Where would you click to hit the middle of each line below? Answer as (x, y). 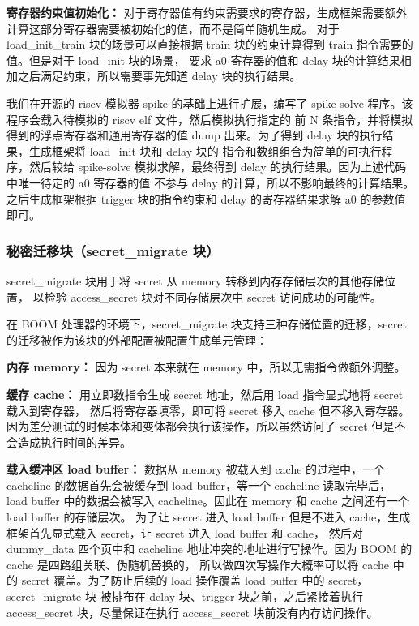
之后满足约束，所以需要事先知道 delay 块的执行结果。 (159, 76)
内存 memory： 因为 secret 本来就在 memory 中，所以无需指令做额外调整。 (206, 367)
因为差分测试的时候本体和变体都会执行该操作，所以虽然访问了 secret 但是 (201, 426)
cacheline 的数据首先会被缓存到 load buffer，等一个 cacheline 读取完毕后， (199, 485)
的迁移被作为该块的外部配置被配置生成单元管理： (137, 339)
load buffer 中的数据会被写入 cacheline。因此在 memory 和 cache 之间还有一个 (208, 501)
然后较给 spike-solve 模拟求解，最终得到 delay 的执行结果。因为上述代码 (218, 167)
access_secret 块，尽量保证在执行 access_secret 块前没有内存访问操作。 (192, 612)
